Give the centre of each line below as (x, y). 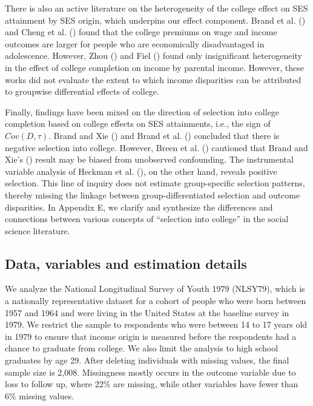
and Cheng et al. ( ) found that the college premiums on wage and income (141, 32)
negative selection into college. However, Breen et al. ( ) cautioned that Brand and (156, 147)
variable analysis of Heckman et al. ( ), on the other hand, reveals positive (141, 171)
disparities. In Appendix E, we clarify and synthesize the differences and (139, 207)
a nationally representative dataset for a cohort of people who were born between (156, 301)
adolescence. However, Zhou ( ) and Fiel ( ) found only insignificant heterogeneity (153, 56)
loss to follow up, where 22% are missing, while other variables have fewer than (152, 384)
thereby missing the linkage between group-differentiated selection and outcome (153, 195)
